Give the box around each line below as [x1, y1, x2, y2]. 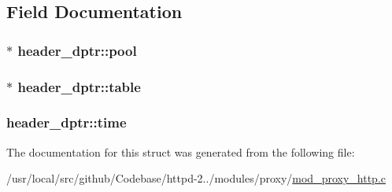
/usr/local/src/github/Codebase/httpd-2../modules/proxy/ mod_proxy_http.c [6, 170, 386, 186]
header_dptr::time [6, 113, 127, 132]
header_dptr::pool [17, 40, 137, 60]
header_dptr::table [17, 76, 141, 96]
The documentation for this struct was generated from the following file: [6, 143, 355, 160]
